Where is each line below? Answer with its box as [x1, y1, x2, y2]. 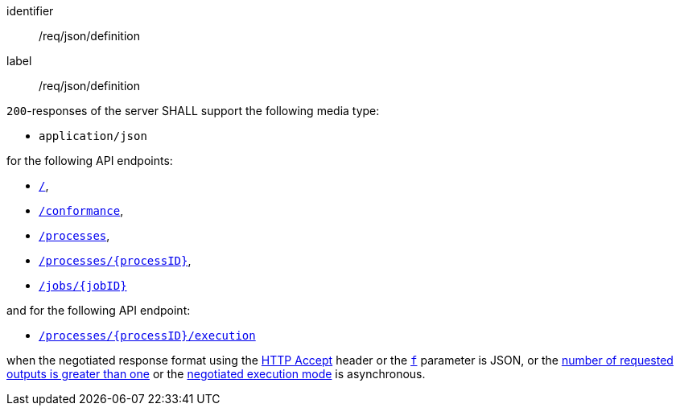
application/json [39, 130, 147, 142]
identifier [6, 4, 54, 18]
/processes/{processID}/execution [39, 329, 256, 342]
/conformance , [39, 204, 124, 217]
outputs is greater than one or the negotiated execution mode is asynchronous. [6, 367, 426, 381]
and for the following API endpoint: [6, 303, 191, 317]
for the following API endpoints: [6, 154, 173, 167]
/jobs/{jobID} [39, 279, 127, 292]
